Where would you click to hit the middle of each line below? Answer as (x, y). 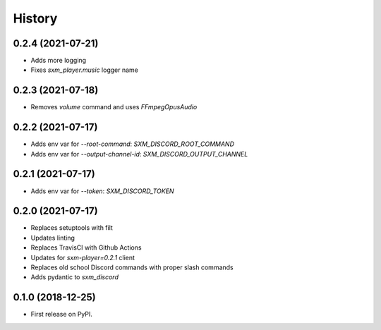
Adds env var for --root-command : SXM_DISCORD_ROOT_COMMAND (132, 144)
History (35, 18)
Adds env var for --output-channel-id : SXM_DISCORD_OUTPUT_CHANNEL (139, 154)
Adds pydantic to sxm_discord (75, 277)
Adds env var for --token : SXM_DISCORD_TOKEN (102, 191)
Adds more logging (59, 61)
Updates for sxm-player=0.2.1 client (83, 257)
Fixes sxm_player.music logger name (85, 70)
